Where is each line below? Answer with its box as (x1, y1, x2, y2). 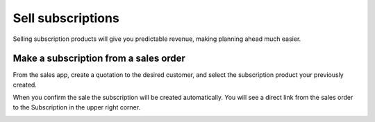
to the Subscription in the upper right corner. (12, 103, 141, 111)
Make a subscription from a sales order (12, 53, 185, 64)
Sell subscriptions (12, 10, 119, 26)
